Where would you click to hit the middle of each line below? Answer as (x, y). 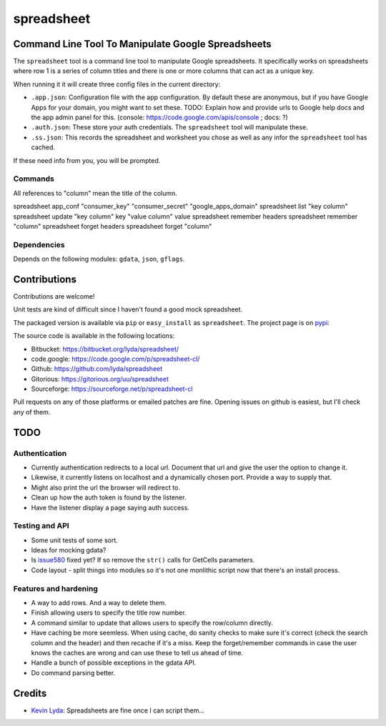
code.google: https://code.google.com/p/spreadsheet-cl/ (115, 359)
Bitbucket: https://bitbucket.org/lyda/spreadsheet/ (105, 349)
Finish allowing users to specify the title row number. (109, 613)
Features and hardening (55, 588)
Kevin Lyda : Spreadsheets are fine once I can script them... (118, 710)
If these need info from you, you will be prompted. (87, 160)
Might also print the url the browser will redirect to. (105, 487)
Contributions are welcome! (54, 296)
